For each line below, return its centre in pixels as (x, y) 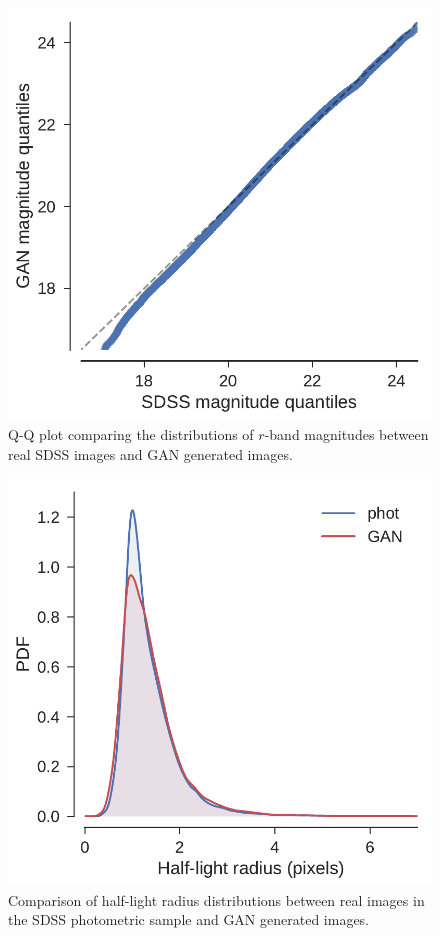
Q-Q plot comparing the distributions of (131, 434)
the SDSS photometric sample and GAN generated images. (189, 919)
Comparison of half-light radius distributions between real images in (216, 899)
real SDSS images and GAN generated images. (150, 453)
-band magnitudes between (346, 434)
